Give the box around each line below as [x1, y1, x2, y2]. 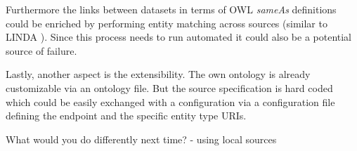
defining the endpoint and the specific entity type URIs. [6, 108, 247, 123]
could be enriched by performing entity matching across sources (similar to [6, 15, 327, 30]
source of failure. [6, 43, 77, 58]
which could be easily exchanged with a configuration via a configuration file [6, 94, 335, 109]
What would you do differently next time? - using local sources [6, 131, 277, 146]
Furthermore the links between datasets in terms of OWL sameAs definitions [6, 2, 337, 16]
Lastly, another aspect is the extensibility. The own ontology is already [6, 67, 311, 81]
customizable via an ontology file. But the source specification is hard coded [6, 80, 333, 95]
